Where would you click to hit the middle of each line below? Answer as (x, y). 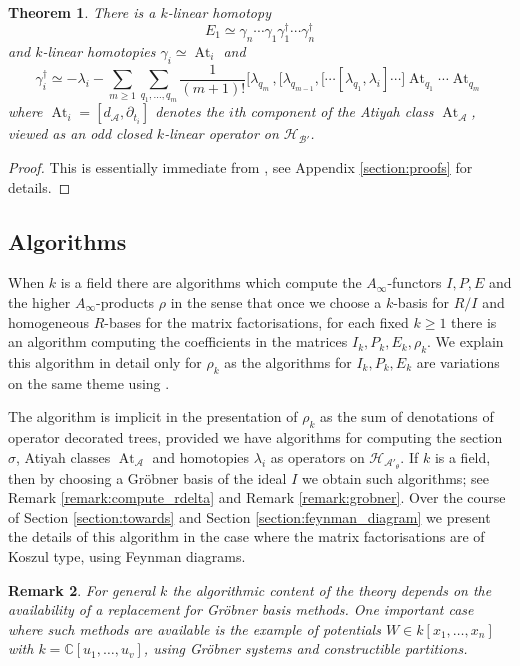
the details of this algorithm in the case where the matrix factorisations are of (246, 536)
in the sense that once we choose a (276, 302)
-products (125, 302)
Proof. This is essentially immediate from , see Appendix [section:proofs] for (240, 167)
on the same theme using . (89, 382)
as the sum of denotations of (407, 416)
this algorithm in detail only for (105, 362)
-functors (414, 282)
